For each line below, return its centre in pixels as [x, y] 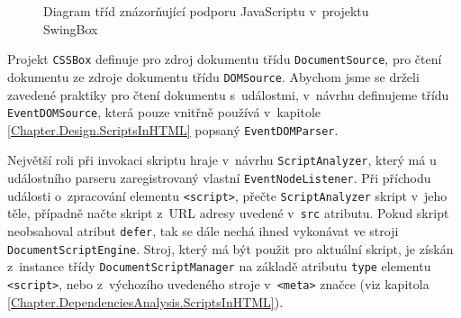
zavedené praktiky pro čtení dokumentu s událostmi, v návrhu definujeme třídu [228, 94]
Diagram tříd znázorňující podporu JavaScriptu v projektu [206, 11]
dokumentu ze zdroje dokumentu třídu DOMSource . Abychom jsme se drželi [213, 76]
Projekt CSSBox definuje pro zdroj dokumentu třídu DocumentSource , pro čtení [225, 59]
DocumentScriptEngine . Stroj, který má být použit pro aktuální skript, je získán [230, 248]
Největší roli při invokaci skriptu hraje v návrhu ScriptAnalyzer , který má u [222, 160]
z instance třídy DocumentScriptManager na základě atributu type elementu [219, 266]
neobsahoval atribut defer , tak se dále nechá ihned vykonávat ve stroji [203, 231]
